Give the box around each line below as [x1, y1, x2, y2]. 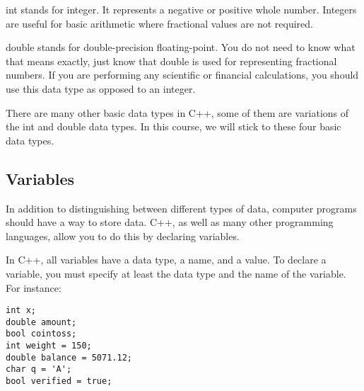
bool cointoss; [6, 329, 77, 339]
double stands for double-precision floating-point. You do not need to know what [6, 40, 356, 55]
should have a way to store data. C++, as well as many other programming [6, 215, 334, 229]
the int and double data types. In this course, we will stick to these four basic [6, 119, 341, 134]
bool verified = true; [6, 376, 112, 387]
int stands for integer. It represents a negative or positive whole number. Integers [6, 2, 357, 16]
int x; [6, 305, 36, 316]
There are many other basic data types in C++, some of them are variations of [6, 105, 349, 120]
